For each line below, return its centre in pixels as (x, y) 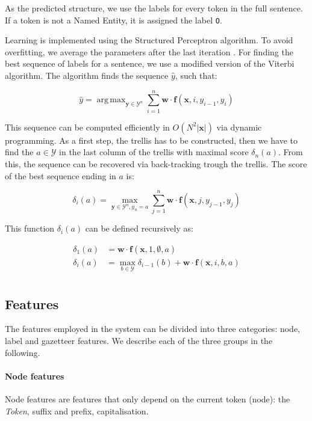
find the (19, 152)
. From (291, 152)
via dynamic (239, 127)
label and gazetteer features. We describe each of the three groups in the (139, 340)
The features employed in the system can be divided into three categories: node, (152, 329)
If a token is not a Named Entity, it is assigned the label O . (114, 20)
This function (30, 228)
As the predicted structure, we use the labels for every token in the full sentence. (154, 8)
